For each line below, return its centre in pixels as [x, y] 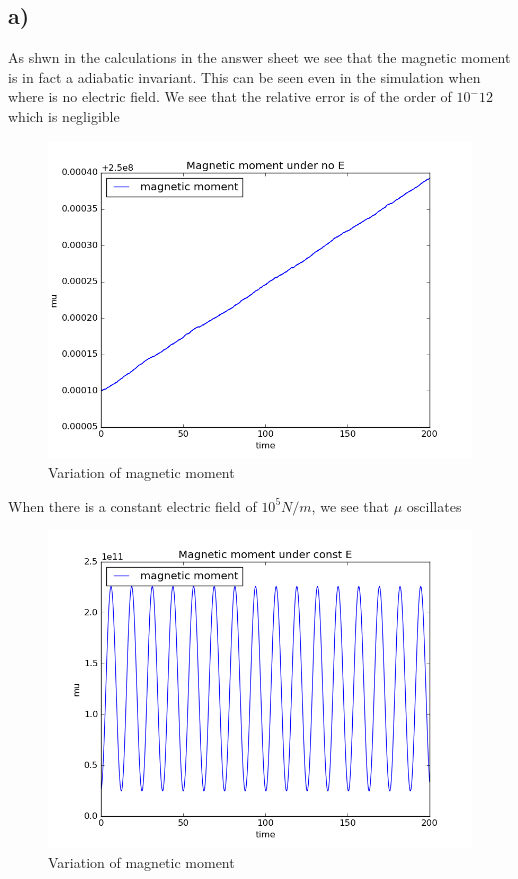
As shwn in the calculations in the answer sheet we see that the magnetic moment [259, 57]
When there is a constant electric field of [132, 505]
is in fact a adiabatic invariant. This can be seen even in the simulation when [244, 76]
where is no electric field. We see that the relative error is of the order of [230, 96]
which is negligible [64, 115]
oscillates [434, 505]
